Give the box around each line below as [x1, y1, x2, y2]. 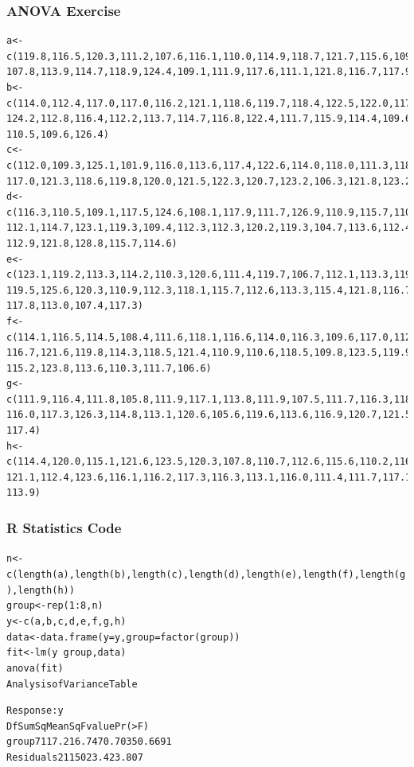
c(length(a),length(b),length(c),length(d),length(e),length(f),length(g [6, 568, 406, 580]
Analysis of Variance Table [6, 678, 138, 690]
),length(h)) [6, 584, 75, 596]
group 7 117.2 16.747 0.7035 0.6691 [6, 736, 172, 748]
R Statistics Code [6, 517, 122, 537]
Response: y [6, 705, 64, 717]
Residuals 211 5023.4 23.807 [6, 752, 143, 764]
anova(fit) [6, 662, 64, 674]
